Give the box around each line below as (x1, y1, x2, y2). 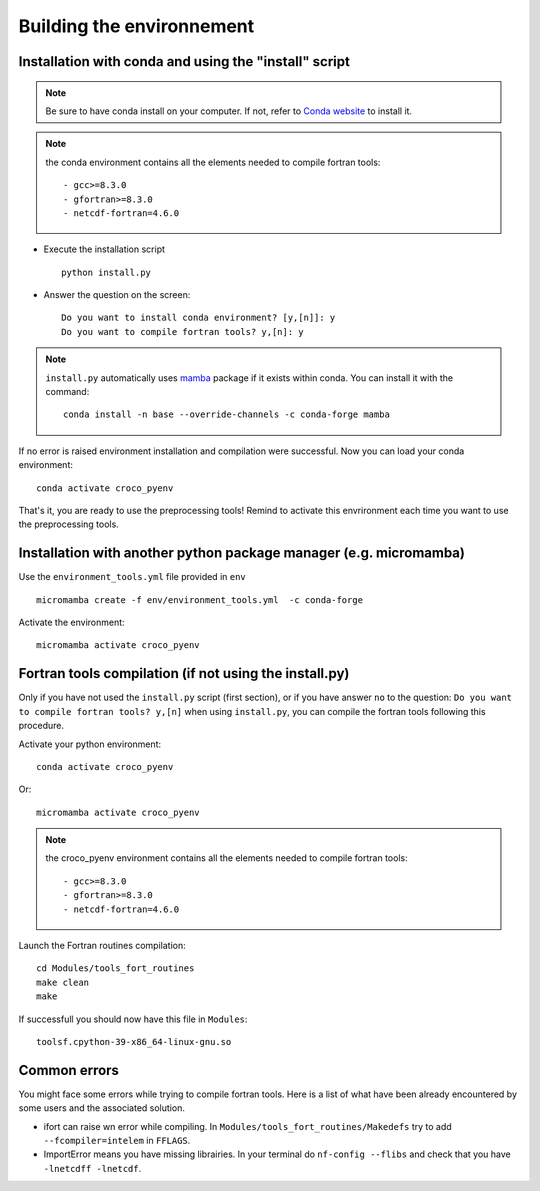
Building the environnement (18, 15, 255, 37)
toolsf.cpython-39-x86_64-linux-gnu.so (36, 1036, 232, 1047)
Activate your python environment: (18, 738, 162, 750)
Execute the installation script (43, 243, 165, 255)
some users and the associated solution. (18, 1102, 185, 1114)
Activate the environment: (18, 616, 125, 629)
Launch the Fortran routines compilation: (18, 940, 186, 952)
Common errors (18, 1061, 120, 1079)
